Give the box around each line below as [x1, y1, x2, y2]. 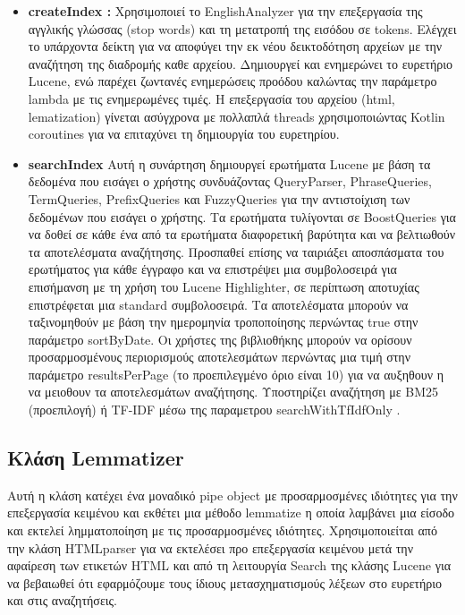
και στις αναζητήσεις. [7, 591, 117, 610]
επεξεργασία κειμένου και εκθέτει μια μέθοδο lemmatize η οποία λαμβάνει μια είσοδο [7, 503, 455, 522]
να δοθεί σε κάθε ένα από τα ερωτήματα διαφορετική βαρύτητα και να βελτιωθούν [28, 225, 456, 243]
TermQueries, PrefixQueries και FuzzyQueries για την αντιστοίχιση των [28, 189, 410, 208]
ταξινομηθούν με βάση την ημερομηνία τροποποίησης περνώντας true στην [28, 312, 418, 331]
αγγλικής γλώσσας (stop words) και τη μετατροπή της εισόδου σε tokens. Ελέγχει [28, 19, 457, 38]
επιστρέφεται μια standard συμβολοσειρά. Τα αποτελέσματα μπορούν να [28, 295, 409, 313]
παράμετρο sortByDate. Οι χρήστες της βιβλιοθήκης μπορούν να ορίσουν [28, 329, 412, 348]
